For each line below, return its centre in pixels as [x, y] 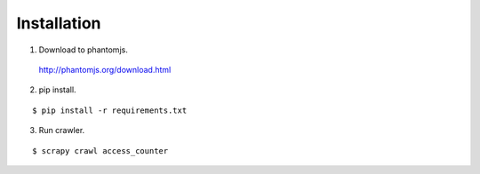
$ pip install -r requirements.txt [110, 110]
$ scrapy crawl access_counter [100, 150]
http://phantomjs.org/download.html [105, 69]
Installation [59, 23]
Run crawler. [62, 130]
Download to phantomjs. [83, 50]
